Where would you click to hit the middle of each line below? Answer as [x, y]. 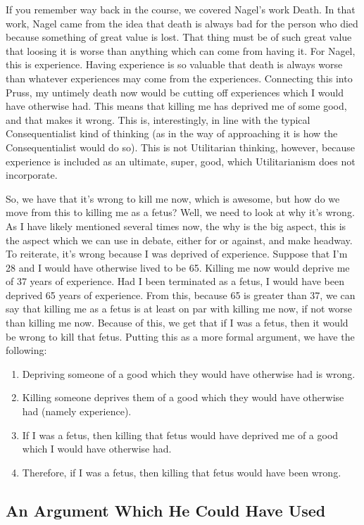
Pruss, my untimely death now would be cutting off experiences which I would [175, 92]
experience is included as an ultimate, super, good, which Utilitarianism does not [181, 161]
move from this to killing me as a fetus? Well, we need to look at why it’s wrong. [180, 212]
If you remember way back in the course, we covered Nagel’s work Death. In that [181, 9]
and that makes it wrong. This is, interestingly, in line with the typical [158, 119]
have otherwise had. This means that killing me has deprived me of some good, [176, 106]
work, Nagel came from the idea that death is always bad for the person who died [182, 23]
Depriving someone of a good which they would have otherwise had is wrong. [189, 373]
